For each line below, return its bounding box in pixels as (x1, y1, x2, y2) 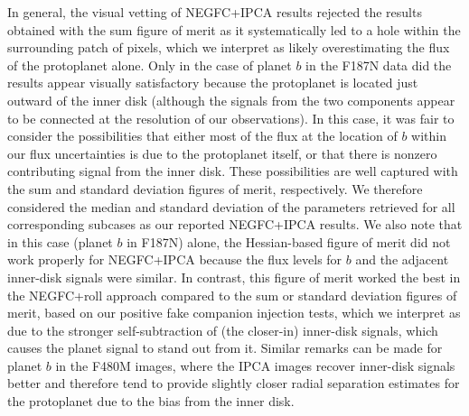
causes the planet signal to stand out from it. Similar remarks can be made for (7, 338, 443, 357)
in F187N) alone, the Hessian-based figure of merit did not (127, 232, 451, 251)
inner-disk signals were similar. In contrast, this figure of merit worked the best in (7, 267, 461, 286)
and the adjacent (355, 250, 449, 269)
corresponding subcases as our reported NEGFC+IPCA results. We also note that (7, 215, 463, 234)
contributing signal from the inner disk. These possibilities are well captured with (7, 162, 458, 180)
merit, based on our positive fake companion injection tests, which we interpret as (7, 303, 461, 322)
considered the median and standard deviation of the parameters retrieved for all (7, 197, 455, 216)
